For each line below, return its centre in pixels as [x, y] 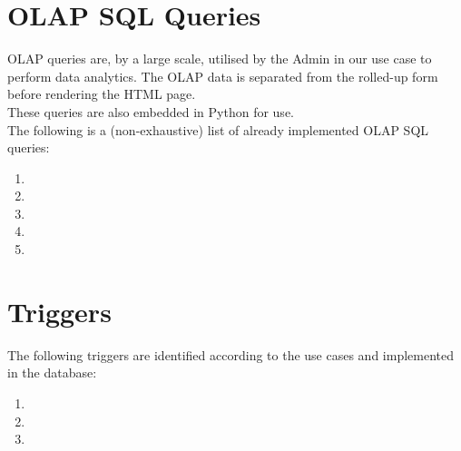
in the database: [52, 373]
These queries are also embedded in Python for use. [151, 111]
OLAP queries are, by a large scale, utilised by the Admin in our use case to [220, 59]
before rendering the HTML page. [102, 94]
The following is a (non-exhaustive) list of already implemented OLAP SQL [218, 129]
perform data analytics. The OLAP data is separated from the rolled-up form [223, 76]
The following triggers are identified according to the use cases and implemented [230, 354]
